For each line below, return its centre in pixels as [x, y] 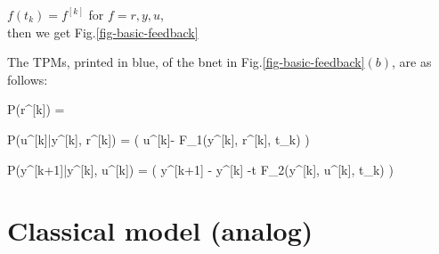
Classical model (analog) [160, 230]
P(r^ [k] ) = [36, 109]
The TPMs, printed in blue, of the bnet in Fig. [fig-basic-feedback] [186, 62]
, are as [412, 62]
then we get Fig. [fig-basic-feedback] [103, 32]
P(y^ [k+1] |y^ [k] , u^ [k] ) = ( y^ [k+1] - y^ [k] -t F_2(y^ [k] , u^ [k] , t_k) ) [200, 169]
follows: [28, 79]
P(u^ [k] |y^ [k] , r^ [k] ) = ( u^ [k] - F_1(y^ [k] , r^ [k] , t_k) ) [159, 139]
